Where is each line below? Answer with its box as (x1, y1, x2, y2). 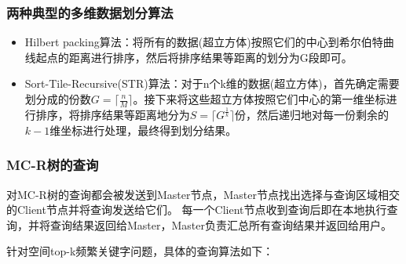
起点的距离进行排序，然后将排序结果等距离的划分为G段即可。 (35, 49, 353, 65)
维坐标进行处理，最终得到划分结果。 (49, 121, 237, 138)
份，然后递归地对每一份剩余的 (234, 107, 389, 123)
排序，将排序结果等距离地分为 (35, 107, 190, 123)
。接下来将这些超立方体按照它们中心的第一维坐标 (133, 91, 386, 107)
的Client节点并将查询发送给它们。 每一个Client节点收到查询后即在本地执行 (6, 201, 387, 218)
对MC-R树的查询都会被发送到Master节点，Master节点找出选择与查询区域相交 (6, 186, 400, 202)
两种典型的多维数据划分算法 (6, 2, 174, 22)
